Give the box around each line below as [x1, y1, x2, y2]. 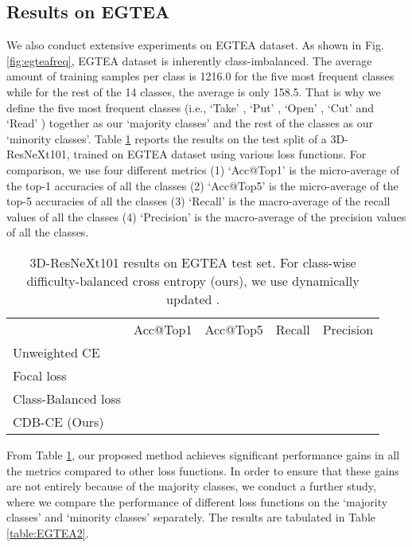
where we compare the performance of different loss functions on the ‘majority [6, 493, 388, 510]
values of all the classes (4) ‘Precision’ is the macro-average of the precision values [6, 208, 406, 225]
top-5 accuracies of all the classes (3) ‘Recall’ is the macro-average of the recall [6, 193, 391, 209]
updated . [166, 289, 220, 308]
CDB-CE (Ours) [13, 412, 104, 431]
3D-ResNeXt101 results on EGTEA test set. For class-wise [29, 252, 356, 272]
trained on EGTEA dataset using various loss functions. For [73, 146, 367, 162]
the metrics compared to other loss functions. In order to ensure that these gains [6, 462, 399, 479]
